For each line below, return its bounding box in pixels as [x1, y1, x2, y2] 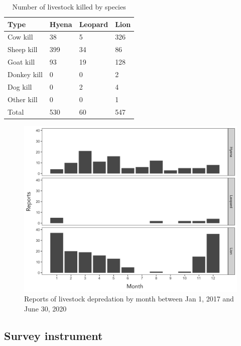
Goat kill [8, 57, 35, 67]
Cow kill [8, 32, 33, 42]
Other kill [8, 94, 38, 104]
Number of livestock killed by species [12, 2, 126, 12]
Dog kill [8, 81, 32, 92]
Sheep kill [8, 44, 38, 55]
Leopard [79, 19, 108, 29]
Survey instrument [4, 328, 103, 343]
